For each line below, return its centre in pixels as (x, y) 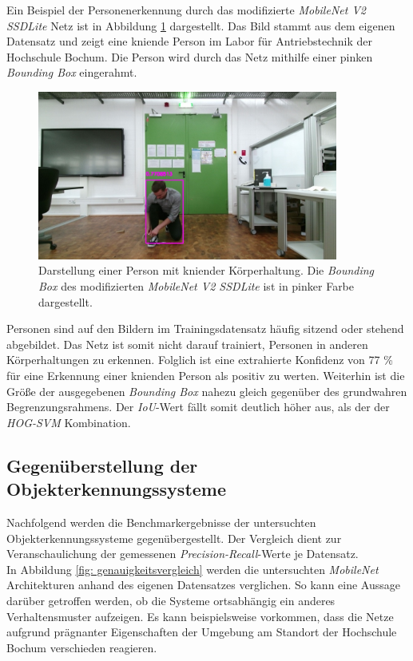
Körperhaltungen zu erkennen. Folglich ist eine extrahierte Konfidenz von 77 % (200, 360)
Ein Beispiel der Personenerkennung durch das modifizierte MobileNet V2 (186, 10)
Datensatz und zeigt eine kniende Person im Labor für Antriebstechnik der (189, 41)
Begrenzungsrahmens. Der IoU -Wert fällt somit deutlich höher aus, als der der (198, 407)
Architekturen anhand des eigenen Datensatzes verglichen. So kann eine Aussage (204, 585)
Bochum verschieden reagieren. (82, 647)
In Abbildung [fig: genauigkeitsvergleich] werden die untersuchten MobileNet (193, 569)
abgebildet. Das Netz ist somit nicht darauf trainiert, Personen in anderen (187, 344)
